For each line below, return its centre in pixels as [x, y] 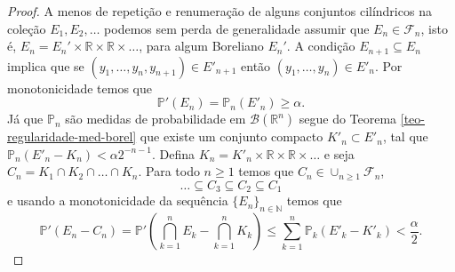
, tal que [405, 136]
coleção [27, 28]
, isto [434, 28]
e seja [339, 153]
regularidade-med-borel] [72, 136]
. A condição [321, 46]
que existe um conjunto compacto [231, 136]
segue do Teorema [348, 119]
